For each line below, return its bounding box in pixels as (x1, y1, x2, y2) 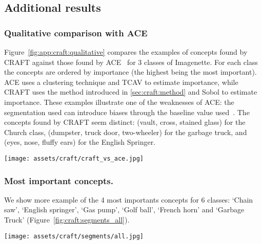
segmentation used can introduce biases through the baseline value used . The (4, 106, 250, 117)
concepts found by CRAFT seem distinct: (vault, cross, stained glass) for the (4, 117, 246, 127)
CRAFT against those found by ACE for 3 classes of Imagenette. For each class (4, 56, 258, 67)
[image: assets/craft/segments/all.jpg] (4, 232, 144, 240)
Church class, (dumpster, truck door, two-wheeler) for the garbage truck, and (4, 126, 247, 137)
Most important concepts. (4, 174, 113, 187)
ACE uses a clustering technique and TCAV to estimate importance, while (4, 76, 238, 87)
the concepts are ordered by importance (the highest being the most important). (4, 66, 257, 77)
